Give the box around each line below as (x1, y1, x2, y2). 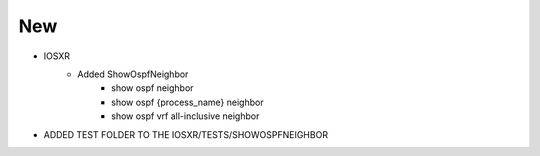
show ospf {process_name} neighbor (111, 96, 264, 108)
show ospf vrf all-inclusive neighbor (111, 110, 260, 122)
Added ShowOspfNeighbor (77, 68, 189, 80)
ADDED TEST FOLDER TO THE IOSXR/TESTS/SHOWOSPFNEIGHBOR (43, 128, 329, 140)
